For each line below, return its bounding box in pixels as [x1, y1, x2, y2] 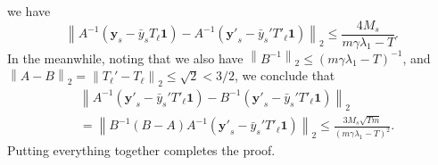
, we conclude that [234, 66, 335, 85]
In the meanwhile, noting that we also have [7, 48, 244, 67]
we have [7, 2, 51, 20]
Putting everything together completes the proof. [7, 141, 276, 160]
